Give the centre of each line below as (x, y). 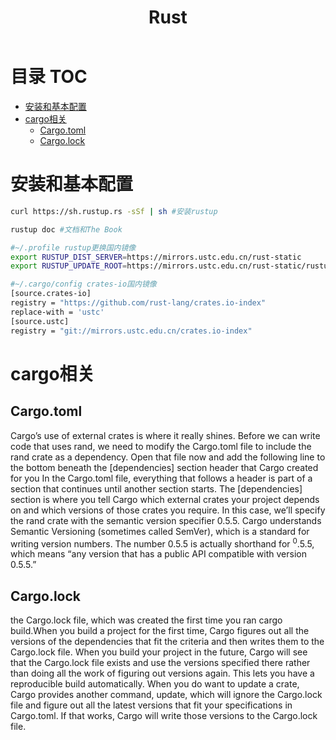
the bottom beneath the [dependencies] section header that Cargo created (164, 467)
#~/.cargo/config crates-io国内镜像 (83, 284)
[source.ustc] (40, 321)
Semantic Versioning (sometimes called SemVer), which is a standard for (160, 531)
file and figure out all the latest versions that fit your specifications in (151, 705)
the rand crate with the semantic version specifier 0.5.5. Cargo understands (166, 520)
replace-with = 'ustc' (57, 312)
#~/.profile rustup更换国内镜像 (73, 247)
